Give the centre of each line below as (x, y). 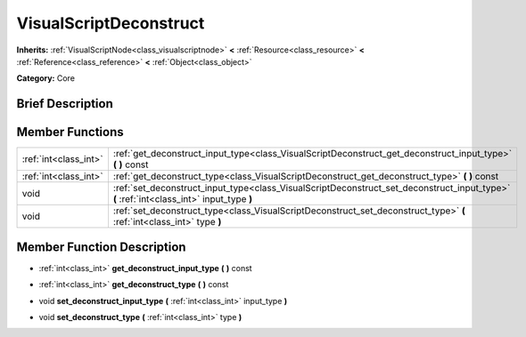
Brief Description (65, 104)
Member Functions (70, 132)
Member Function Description (101, 247)
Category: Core (46, 78)
